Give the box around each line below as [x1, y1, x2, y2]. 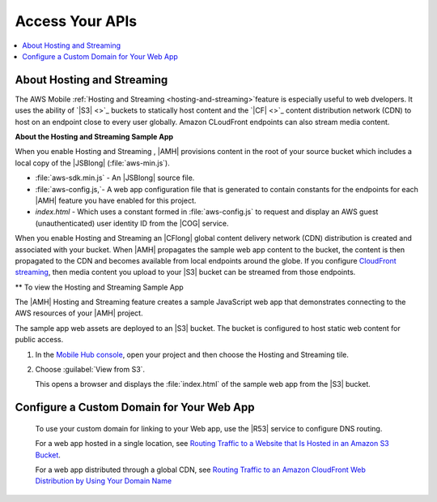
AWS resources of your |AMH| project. [15, 308, 143, 318]
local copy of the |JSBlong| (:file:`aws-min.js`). [15, 158, 170, 168]
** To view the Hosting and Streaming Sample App [15, 282, 184, 292]
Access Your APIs [15, 12, 138, 30]
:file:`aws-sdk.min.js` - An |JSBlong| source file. [35, 173, 195, 182]
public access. [15, 335, 64, 345]
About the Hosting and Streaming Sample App [15, 132, 174, 142]
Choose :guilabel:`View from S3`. [35, 365, 146, 375]
